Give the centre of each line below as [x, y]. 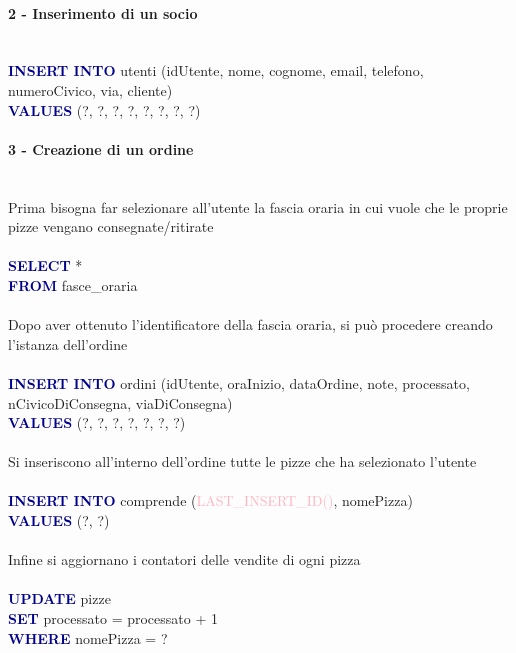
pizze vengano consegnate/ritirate [111, 226]
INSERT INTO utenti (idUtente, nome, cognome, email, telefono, [216, 70]
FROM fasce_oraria [73, 284]
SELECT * [45, 265]
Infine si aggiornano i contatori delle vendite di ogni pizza [184, 559]
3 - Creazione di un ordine [101, 148]
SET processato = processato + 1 [113, 618]
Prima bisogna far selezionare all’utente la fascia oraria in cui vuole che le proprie [258, 206]
